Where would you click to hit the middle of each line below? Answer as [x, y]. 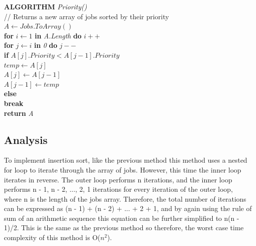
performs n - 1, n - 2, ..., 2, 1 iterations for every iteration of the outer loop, [118, 189]
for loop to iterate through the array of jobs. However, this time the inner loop [123, 169]
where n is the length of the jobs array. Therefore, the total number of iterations [125, 198]
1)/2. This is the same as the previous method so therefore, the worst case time [124, 228]
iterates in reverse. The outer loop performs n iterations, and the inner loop [118, 179]
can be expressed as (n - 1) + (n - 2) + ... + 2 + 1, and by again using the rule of [128, 208]
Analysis [26, 139]
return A [19, 113]
